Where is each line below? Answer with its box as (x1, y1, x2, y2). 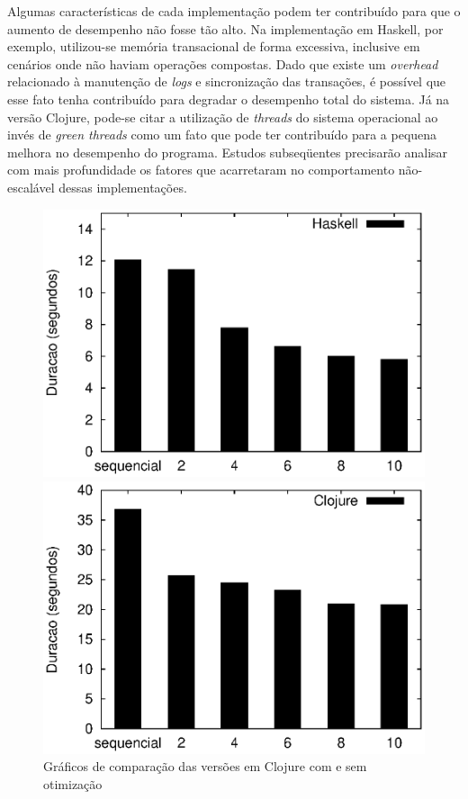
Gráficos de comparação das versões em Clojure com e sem (43, 757, 367, 776)
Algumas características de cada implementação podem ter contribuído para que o (7, 2, 461, 20)
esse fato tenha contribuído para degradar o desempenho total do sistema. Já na (7, 89, 450, 108)
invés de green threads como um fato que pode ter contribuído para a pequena (7, 125, 437, 144)
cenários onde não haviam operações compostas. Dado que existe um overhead (7, 54, 438, 73)
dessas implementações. (58, 177, 187, 196)
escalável (7, 177, 55, 196)
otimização (43, 774, 103, 793)
